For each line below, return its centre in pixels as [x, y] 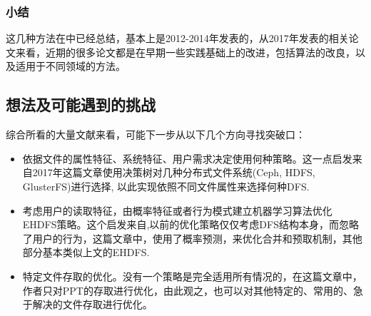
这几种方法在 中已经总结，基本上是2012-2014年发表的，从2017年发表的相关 [177, 38]
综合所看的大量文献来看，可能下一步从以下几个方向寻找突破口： [156, 134]
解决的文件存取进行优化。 [92, 304]
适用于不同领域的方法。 [70, 66]
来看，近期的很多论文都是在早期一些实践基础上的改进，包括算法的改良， [185, 52]
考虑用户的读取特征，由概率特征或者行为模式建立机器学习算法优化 [177, 210]
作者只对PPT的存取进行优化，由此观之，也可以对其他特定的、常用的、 [188, 290]
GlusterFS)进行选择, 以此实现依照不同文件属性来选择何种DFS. [166, 186]
